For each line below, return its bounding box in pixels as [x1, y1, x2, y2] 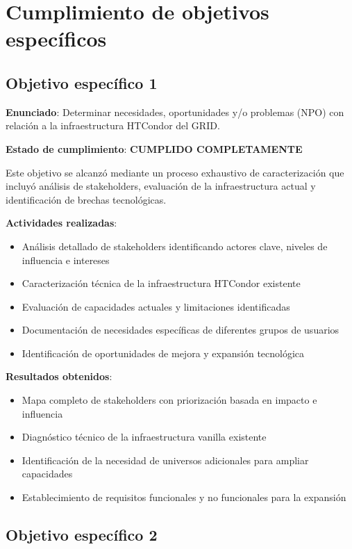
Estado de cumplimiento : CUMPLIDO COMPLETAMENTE [6, 141, 303, 156]
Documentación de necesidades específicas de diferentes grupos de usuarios [22, 322, 340, 337]
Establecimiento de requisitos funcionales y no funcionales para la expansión [22, 490, 346, 505]
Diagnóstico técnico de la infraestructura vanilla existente [22, 429, 267, 444]
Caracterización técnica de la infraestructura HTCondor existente [22, 276, 301, 290]
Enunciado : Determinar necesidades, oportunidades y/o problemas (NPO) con [6, 104, 344, 119]
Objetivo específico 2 [6, 524, 158, 546]
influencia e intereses [22, 252, 110, 267]
